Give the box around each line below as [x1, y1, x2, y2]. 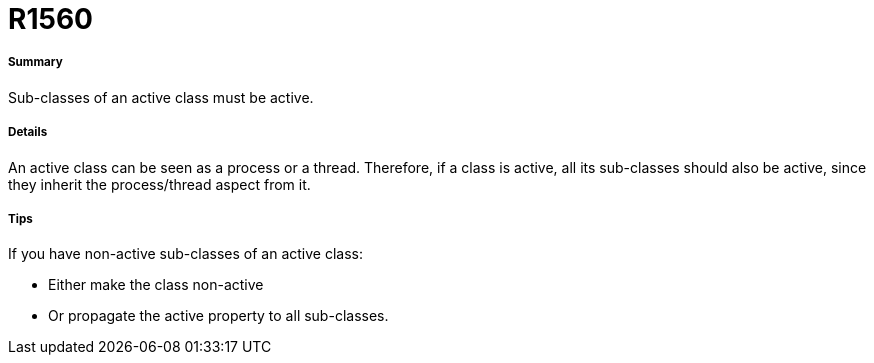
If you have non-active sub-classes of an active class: [8, 245, 363, 263]
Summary [8, 55, 63, 70]
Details [8, 125, 48, 140]
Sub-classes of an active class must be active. [8, 88, 314, 106]
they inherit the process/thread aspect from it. [8, 175, 311, 193]
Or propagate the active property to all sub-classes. [48, 307, 389, 325]
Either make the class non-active [48, 276, 264, 294]
